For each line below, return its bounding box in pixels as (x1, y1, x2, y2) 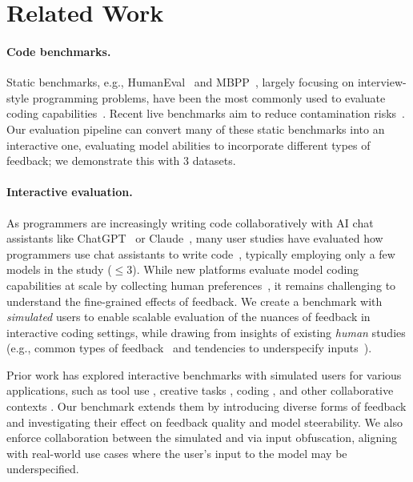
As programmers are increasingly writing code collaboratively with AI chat (6, 214, 374, 231)
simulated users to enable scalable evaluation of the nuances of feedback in (6, 308, 371, 325)
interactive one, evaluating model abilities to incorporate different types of (6, 136, 371, 153)
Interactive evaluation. (6, 183, 133, 200)
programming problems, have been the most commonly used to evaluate (32, 89, 386, 106)
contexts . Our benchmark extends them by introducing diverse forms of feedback (6, 398, 407, 415)
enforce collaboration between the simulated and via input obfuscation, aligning (6, 429, 397, 446)
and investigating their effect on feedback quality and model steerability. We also (6, 413, 403, 430)
